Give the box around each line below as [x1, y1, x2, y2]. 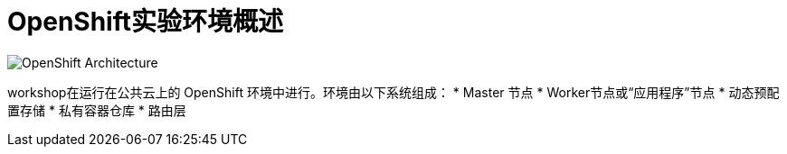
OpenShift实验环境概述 [7, 6, 283, 37]
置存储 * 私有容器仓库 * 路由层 [7, 102, 186, 118]
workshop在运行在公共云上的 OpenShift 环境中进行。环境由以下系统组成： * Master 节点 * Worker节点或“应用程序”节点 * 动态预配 [7, 84, 780, 100]
